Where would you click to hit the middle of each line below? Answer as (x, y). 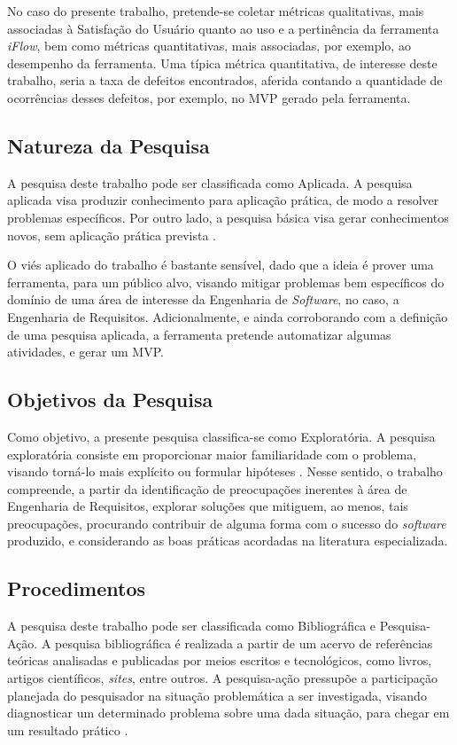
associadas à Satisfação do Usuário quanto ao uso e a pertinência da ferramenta (223, 28)
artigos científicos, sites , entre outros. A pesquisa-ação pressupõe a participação (223, 678)
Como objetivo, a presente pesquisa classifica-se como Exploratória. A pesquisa (221, 436)
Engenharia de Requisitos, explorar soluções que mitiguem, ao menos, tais (208, 506)
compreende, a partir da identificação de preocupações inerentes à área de (207, 488)
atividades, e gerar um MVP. (85, 352)
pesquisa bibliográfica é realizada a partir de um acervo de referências (244, 643)
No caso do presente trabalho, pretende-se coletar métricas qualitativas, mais (216, 11)
